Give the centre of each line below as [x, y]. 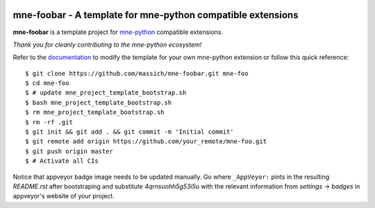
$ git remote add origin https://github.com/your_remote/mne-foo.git [146, 142]
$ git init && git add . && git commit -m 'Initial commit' [130, 132]
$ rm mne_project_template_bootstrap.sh [95, 112]
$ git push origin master [69, 151]
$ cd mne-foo [47, 83]
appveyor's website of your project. [64, 196]
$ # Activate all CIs [62, 161]
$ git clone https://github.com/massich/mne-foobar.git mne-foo [137, 73]
